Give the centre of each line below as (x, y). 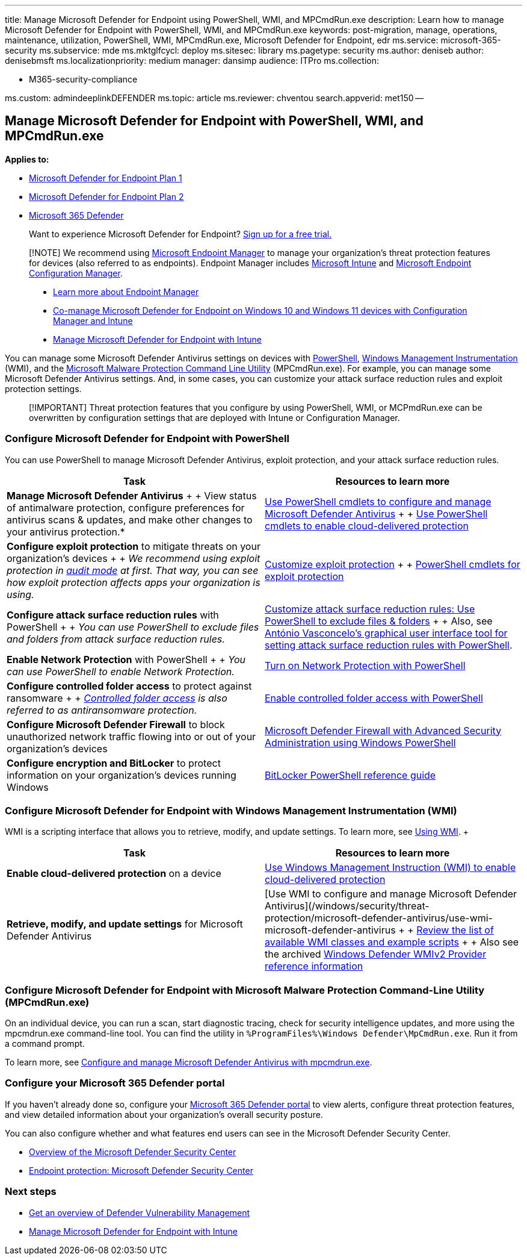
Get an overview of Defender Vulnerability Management (140, 1212)
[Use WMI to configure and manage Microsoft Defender (391, 894)
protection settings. (43, 388)
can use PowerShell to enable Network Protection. (121, 671)
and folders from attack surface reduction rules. (116, 639)
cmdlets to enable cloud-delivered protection (367, 526)
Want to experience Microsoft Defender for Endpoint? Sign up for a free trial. (180, 234)
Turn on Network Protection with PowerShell (365, 665)
